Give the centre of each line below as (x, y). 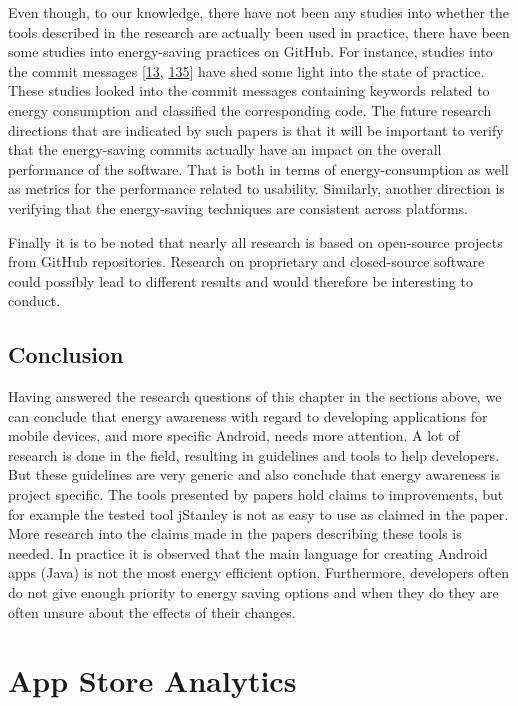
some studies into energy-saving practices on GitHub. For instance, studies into (250, 51)
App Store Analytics (152, 680)
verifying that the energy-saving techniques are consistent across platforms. (238, 207)
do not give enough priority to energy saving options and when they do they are (253, 592)
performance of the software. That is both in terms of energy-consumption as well (258, 168)
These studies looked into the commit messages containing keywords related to (249, 90)
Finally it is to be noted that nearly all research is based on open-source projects (255, 241)
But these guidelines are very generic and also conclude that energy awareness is (254, 474)
